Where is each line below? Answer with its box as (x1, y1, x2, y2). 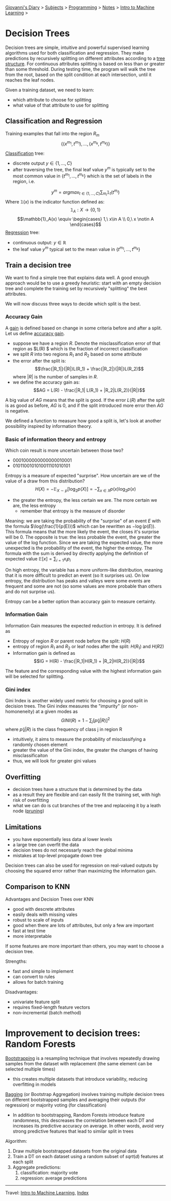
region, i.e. (12, 178, 36, 184)
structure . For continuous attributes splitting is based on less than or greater (5, 61, 165, 67)
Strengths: (5, 958, 27, 964)
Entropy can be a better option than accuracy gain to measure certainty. (5, 598, 156, 604)
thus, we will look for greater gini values (12, 758, 97, 764)
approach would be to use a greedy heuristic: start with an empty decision (5, 280, 161, 286)
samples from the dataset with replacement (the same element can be (5, 1060, 153, 1066)
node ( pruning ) (12, 808, 44, 814)
